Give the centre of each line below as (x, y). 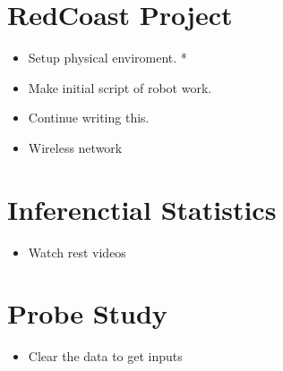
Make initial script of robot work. (120, 87)
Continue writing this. (89, 118)
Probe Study (87, 313)
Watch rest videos (77, 252)
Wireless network (75, 147)
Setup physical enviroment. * (107, 58)
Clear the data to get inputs (105, 356)
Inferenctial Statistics (142, 209)
